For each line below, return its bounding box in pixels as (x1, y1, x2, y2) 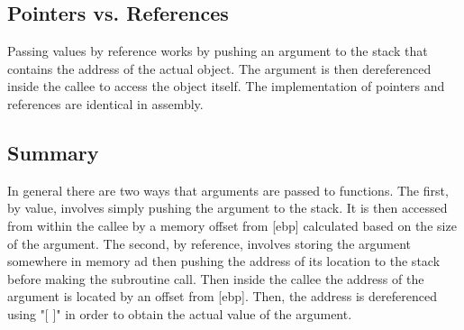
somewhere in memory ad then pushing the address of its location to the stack (7, 252, 441, 270)
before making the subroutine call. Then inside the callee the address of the (7, 269, 424, 288)
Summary (7, 138, 99, 166)
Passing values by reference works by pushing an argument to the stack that (7, 41, 428, 60)
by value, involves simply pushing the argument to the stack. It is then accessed (7, 198, 448, 217)
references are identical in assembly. (7, 94, 204, 113)
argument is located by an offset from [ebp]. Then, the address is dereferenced (7, 287, 437, 306)
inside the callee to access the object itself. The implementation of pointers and (7, 77, 445, 96)
